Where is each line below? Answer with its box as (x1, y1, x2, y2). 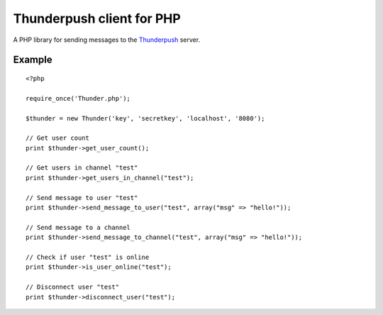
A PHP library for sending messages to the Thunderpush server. (13, 35, 201, 44)
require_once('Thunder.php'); (26, 94, 131, 102)
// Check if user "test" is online (26, 253, 150, 261)
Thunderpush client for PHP (13, 11, 181, 26)
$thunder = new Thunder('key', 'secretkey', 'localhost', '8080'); (26, 114, 265, 122)
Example (13, 54, 52, 66)
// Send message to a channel (26, 223, 131, 231)
